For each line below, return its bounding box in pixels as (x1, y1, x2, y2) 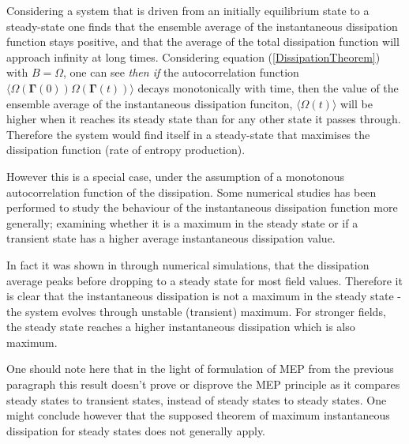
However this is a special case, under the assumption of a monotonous (6, 167, 344, 184)
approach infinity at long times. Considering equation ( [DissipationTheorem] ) (6, 48, 381, 65)
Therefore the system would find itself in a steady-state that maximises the (6, 126, 370, 142)
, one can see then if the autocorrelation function (63, 64, 299, 81)
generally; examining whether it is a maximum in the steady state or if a (6, 214, 358, 231)
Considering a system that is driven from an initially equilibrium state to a (6, 2, 370, 18)
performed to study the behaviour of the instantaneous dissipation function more (6, 199, 398, 216)
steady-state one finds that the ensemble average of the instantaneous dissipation (6, 17, 398, 34)
